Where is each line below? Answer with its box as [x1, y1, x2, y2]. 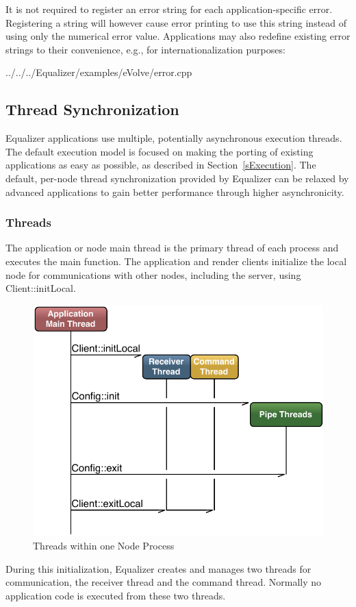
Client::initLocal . [5, 281, 76, 295]
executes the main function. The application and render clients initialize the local [5, 253, 347, 268]
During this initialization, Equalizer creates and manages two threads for [5, 561, 311, 575]
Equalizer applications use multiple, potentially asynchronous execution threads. [5, 131, 342, 145]
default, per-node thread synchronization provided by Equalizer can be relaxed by [5, 171, 349, 185]
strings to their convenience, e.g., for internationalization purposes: [5, 42, 285, 56]
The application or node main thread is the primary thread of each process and [5, 240, 339, 255]
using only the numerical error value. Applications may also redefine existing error [5, 29, 351, 43]
